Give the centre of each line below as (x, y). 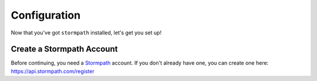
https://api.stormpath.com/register (53, 71)
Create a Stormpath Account (64, 49)
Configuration (46, 15)
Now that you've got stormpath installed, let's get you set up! (86, 33)
